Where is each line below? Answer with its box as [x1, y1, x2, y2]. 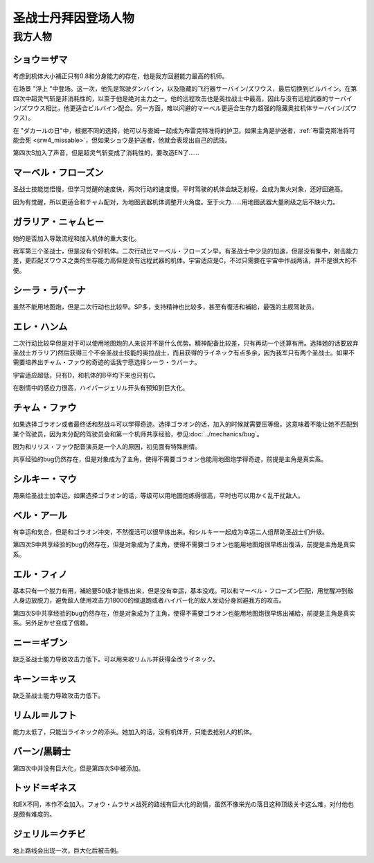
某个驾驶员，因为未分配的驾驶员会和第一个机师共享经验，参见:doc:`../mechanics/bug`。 [12, 429, 263, 438]
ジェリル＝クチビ [12, 828, 86, 839]
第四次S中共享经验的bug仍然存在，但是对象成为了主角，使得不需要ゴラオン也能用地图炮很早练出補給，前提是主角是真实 [12, 609, 356, 617]
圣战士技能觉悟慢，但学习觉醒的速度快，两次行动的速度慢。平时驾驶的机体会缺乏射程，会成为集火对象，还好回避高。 [12, 185, 346, 193]
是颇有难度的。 [12, 810, 55, 818]
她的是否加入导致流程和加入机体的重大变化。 [12, 234, 141, 242]
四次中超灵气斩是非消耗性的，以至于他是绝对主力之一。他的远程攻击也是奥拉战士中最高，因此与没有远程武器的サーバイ [12, 94, 353, 103]
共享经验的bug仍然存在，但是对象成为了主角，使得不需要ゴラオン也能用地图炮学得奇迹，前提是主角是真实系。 [12, 455, 328, 463]
